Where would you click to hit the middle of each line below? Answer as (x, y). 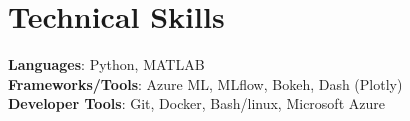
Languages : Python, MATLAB (106, 64)
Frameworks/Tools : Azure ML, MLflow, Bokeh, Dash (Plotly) (205, 83)
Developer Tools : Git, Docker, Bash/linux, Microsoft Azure (196, 103)
